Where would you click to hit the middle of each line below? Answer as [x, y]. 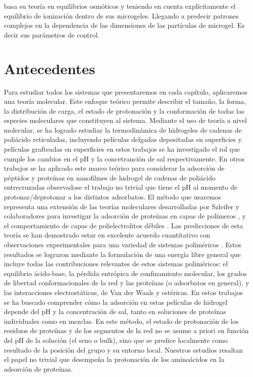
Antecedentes [50, 68]
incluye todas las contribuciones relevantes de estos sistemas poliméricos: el [116, 264]
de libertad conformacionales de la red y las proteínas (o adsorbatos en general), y [127, 283]
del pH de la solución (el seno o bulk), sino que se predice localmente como [116, 340]
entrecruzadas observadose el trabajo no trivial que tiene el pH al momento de [121, 187]
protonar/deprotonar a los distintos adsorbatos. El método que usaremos [113, 197]
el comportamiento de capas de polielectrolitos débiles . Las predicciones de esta [124, 225]
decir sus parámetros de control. [52, 34]
